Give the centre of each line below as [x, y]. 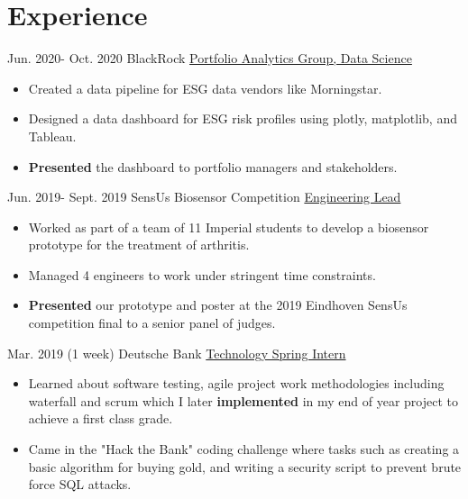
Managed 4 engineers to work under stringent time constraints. [202, 274]
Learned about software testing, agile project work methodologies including [236, 383]
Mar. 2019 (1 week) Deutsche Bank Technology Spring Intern [177, 353]
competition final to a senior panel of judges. [152, 323]
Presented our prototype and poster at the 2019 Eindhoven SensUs [218, 305]
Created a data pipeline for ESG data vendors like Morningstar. [205, 88]
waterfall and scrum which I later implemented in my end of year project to [243, 400]
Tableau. [52, 136]
